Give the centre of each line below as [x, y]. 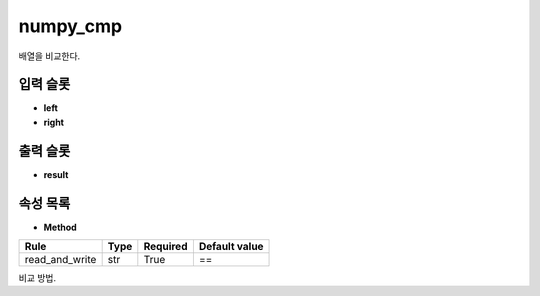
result [56, 174]
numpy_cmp [70, 26]
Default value [231, 247]
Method [60, 227]
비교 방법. [37, 278]
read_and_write [60, 260]
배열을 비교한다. [49, 56]
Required [165, 247]
